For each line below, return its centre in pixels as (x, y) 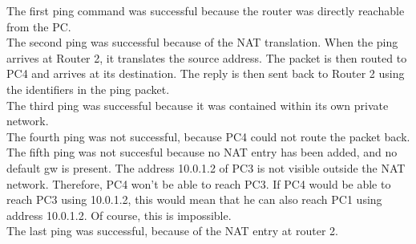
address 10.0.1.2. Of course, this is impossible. (119, 215)
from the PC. (39, 26)
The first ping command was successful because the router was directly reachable (206, 10)
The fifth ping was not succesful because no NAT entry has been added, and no (202, 152)
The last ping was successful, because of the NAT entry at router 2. (172, 231)
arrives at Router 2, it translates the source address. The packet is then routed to (207, 57)
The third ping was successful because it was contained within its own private (198, 105)
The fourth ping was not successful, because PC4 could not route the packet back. (208, 136)
